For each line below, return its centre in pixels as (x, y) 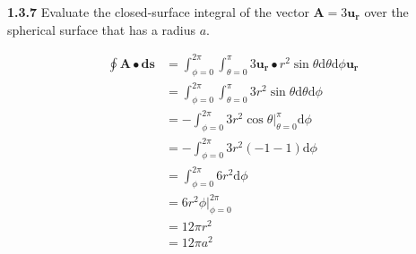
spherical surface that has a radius (102, 29)
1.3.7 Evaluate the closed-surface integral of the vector (158, 12)
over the (386, 12)
